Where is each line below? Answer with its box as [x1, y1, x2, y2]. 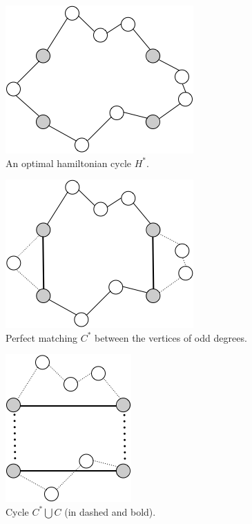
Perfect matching [6, 330, 78, 345]
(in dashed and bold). [64, 504, 156, 518]
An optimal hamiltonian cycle [6, 155, 132, 170]
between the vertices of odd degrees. [95, 330, 247, 345]
